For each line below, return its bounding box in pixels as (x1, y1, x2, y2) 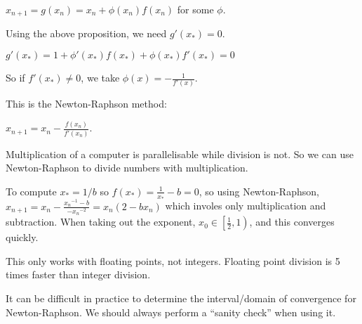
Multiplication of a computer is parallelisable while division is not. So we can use (6, 146, 354, 161)
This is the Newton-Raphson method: (6, 96, 167, 111)
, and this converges (249, 214, 335, 229)
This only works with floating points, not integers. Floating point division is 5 (6, 253, 340, 268)
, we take (81, 70, 120, 85)
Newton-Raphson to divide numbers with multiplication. (6, 160, 248, 175)
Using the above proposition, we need (6, 26, 167, 41)
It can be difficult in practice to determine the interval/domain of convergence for (6, 290, 356, 305)
